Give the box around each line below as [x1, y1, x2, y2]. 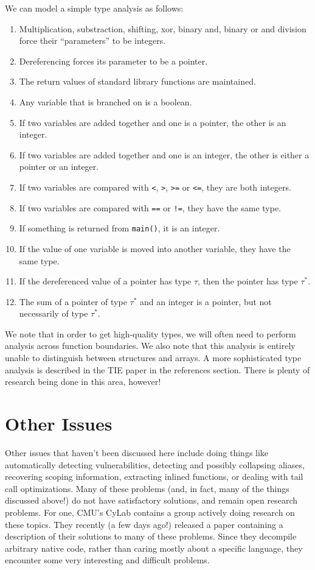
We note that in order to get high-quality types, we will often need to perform [5, 327, 296, 340]
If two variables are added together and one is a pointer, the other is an [19, 116, 286, 128]
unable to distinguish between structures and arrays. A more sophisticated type [5, 351, 302, 364]
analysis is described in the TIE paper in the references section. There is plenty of [5, 363, 310, 376]
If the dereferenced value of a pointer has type [19, 275, 192, 287]
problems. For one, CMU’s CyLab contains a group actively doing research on [5, 505, 295, 518]
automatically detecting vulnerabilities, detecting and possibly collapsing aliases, [5, 458, 305, 471]
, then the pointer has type [198, 275, 298, 287]
